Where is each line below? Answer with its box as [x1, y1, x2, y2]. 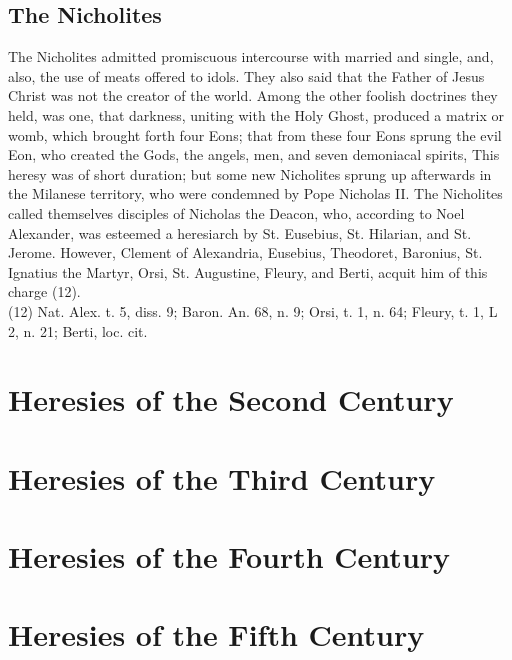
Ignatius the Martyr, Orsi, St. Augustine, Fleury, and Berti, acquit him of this [8, 261, 488, 282]
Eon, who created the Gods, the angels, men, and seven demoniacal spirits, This [8, 144, 500, 165]
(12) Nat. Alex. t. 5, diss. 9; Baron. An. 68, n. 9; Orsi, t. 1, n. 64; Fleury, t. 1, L [8, 300, 498, 321]
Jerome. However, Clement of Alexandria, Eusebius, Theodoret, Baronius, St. [8, 242, 483, 263]
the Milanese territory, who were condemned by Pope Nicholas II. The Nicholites [8, 183, 503, 204]
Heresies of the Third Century [8, 457, 436, 498]
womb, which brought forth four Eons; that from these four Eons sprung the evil [8, 124, 502, 145]
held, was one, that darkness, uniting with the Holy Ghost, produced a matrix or [8, 104, 505, 125]
